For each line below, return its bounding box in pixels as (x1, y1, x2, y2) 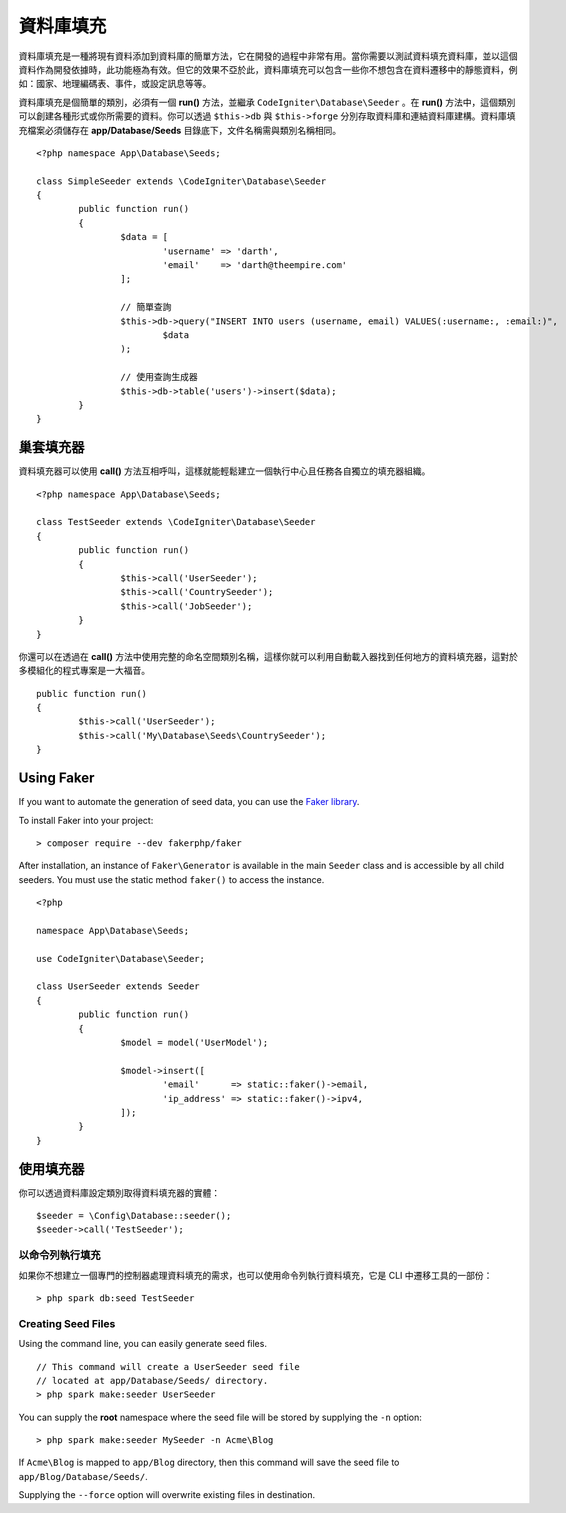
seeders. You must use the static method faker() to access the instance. (18, 873, 325, 885)
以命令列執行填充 (18, 1248, 101, 1262)
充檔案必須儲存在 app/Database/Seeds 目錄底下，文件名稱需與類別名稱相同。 (18, 124, 342, 136)
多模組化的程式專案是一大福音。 (18, 665, 150, 677)
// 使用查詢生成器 (120, 371, 199, 383)
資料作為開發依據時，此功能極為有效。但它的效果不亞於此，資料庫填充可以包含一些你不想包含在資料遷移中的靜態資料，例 (18, 63, 518, 75)
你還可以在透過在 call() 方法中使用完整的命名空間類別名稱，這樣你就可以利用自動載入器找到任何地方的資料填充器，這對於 (18, 650, 519, 662)
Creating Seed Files (18, 1316, 116, 1330)
